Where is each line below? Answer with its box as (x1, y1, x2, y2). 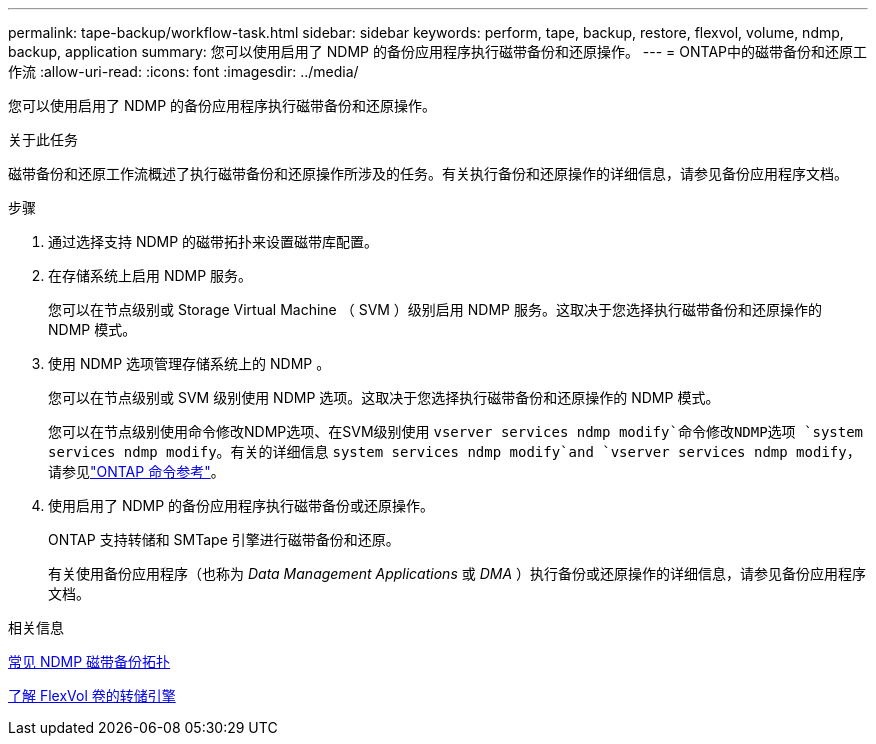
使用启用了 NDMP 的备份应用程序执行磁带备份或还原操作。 (48, 497, 435, 514)
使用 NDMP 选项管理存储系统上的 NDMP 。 (48, 355, 331, 372)
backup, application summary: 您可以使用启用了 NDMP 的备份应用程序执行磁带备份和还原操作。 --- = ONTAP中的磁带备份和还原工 (8, 43, 868, 60)
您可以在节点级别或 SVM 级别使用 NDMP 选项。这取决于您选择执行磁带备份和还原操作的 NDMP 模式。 (48, 389, 720, 406)
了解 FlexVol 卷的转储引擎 (8, 687, 176, 704)
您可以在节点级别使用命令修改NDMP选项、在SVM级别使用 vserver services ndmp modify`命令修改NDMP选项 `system (48, 423, 864, 440)
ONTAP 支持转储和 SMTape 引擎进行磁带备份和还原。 (48, 531, 400, 548)
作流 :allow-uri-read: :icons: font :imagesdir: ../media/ (8, 63, 359, 80)
